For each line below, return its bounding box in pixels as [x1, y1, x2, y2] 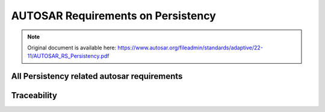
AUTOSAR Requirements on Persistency [11, 9, 216, 22]
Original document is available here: [27, 44, 117, 51]
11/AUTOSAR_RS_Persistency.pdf [27, 52, 110, 60]
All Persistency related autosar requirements [11, 71, 183, 81]
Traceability [11, 90, 57, 101]
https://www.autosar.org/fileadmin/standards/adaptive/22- [117, 44, 263, 51]
